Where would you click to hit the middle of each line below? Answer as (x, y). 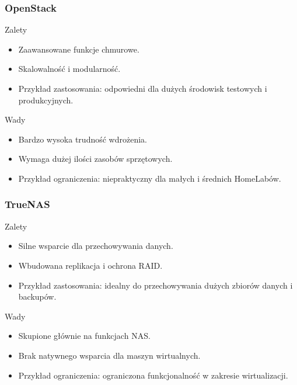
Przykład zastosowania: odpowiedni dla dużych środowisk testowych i (143, 88)
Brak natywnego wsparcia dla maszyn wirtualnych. (109, 355)
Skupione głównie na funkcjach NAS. (84, 336)
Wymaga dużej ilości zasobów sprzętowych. (95, 159)
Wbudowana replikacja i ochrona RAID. (90, 265)
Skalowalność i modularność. (69, 69)
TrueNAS (27, 204)
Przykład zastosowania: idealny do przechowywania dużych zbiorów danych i (156, 285)
